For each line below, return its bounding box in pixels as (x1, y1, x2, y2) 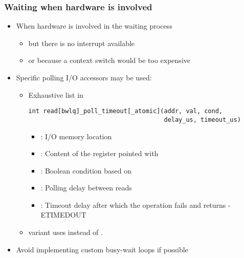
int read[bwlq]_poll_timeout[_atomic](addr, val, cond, (28, 107, 223, 115)
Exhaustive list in (28, 89, 83, 100)
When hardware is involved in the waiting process (16, 20, 172, 31)
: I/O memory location (40, 131, 112, 141)
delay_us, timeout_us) (164, 116, 241, 123)
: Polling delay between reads (40, 182, 132, 193)
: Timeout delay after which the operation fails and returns (40, 199, 226, 210)
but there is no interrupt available (28, 37, 135, 48)
